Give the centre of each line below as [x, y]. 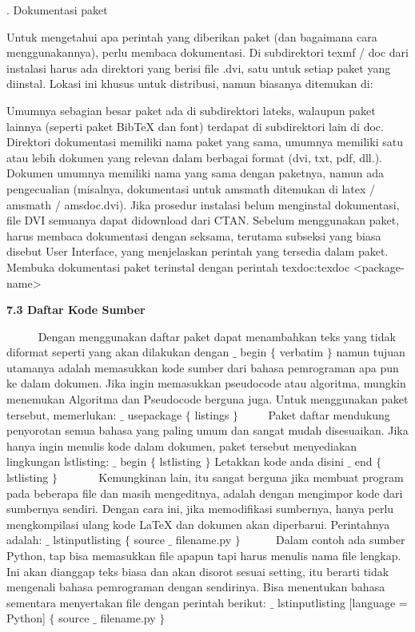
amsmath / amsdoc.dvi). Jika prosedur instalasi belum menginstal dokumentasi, [203, 204]
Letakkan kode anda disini [279, 461]
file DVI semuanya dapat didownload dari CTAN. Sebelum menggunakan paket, [203, 220]
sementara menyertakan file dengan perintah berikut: [136, 602]
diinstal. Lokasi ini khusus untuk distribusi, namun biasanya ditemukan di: [190, 83]
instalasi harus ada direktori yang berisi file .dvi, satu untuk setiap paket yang [199, 68]
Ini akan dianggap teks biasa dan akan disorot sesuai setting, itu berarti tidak [198, 571]
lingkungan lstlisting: [58, 461]
